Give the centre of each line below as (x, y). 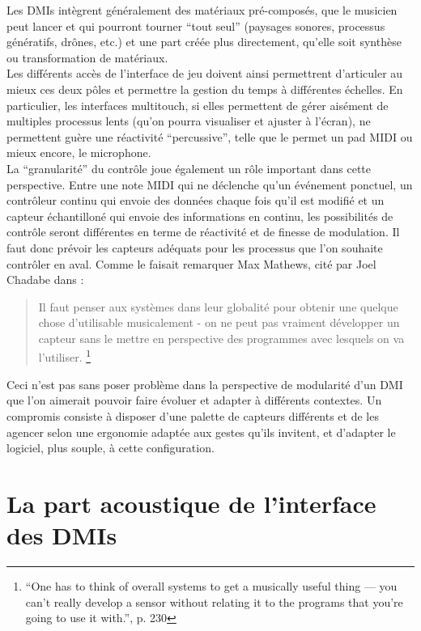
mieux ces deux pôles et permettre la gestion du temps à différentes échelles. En (205, 89)
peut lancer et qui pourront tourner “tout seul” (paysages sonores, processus (196, 25)
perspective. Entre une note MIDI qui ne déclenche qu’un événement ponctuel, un (210, 184)
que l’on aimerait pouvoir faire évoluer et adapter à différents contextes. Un (194, 400)
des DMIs (62, 535)
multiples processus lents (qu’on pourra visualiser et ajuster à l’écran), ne (189, 121)
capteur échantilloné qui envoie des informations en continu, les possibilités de (200, 216)
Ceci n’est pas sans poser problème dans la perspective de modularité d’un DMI (205, 384)
